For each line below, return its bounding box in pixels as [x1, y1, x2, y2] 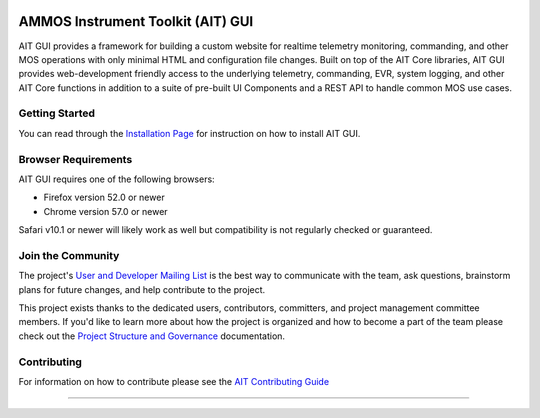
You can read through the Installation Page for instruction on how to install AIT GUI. [18, 127, 361, 139]
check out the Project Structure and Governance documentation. [18, 330, 285, 342]
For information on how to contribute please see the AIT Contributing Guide [18, 375, 330, 387]
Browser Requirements [18, 152, 133, 166]
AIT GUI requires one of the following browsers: [18, 173, 215, 185]
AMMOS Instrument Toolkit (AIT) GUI [18, 13, 254, 30]
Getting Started [18, 106, 95, 120]
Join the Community [18, 248, 120, 262]
